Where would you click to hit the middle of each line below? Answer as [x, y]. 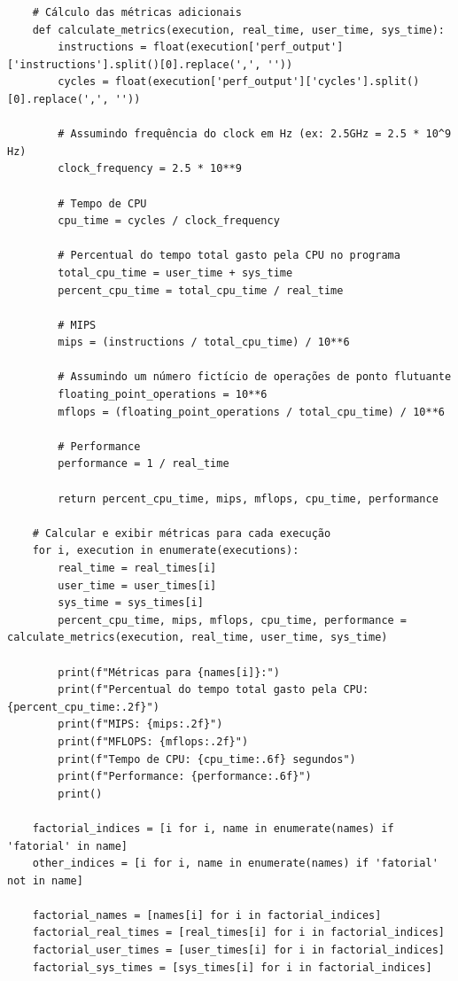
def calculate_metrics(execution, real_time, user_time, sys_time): [238, 30]
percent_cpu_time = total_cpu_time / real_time [201, 290]
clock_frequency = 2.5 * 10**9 [150, 169]
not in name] [45, 880]
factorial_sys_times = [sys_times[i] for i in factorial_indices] [232, 967]
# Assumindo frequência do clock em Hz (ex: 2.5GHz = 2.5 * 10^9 [255, 134]
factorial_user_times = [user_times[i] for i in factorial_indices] [238, 950]
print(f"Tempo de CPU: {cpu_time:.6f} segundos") [207, 759]
